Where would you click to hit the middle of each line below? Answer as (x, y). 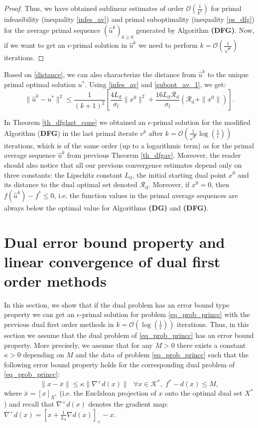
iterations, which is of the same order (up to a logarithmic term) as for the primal (129, 145)
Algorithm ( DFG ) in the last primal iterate (71, 133)
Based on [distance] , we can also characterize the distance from (100, 74)
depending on (44, 355)
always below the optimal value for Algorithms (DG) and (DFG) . (106, 207)
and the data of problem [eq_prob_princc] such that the (162, 355)
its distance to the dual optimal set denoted (71, 184)
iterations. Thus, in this (213, 324)
